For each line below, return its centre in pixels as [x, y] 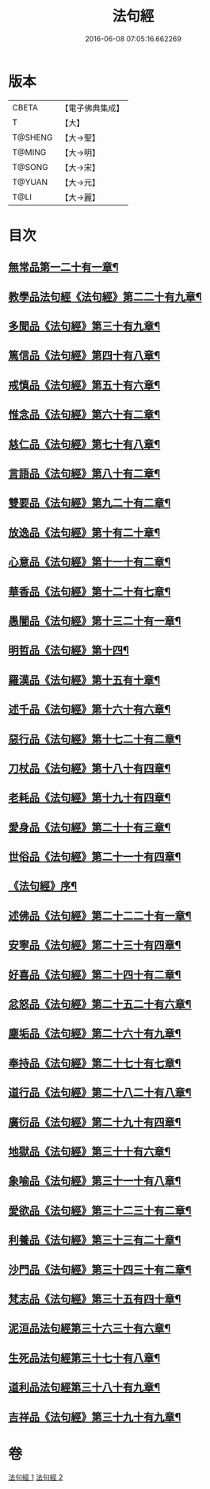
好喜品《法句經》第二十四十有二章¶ [95, 975]
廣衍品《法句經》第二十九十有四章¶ [95, 1122]
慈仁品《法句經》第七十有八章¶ [84, 444]
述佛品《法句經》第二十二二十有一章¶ [100, 915]
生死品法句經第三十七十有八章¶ [84, 1358]
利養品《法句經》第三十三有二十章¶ [95, 1240]
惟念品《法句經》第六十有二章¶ [84, 415]
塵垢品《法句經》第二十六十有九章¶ [95, 1034]
